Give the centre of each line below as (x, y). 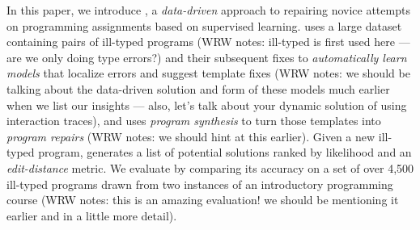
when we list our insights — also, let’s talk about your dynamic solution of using (207, 105)
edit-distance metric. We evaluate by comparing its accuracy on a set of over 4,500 (210, 167)
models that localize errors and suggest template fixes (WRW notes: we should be (208, 73)
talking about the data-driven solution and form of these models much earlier (198, 88)
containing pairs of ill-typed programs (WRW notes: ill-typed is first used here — (208, 42)
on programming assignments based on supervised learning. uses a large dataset (204, 25)
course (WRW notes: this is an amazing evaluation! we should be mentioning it (203, 200)
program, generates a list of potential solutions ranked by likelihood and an (225, 152)
